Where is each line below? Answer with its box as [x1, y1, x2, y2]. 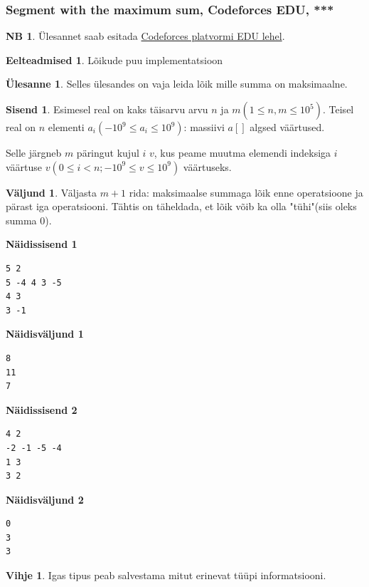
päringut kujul [76, 145, 139, 160]
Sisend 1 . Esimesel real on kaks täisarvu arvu [6, 102, 208, 116]
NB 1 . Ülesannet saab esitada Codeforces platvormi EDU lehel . [6, 28, 285, 43]
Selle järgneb [6, 145, 62, 160]
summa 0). [6, 212, 52, 227]
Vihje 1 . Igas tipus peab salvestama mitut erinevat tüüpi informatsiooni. [6, 568, 326, 583]
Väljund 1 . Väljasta [6, 185, 97, 199]
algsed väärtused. [250, 120, 325, 134]
